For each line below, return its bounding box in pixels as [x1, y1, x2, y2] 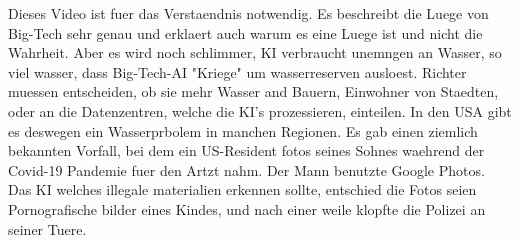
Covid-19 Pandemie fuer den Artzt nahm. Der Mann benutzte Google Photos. [8, 159, 485, 180]
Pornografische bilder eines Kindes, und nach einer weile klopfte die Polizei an [8, 198, 486, 219]
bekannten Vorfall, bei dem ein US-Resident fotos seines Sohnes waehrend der [8, 140, 485, 161]
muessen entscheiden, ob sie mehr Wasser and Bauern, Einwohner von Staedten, [8, 81, 499, 102]
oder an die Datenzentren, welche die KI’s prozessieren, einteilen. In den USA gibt [8, 100, 512, 121]
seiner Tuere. [8, 218, 87, 239]
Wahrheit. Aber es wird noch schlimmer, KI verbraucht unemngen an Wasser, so [8, 42, 502, 63]
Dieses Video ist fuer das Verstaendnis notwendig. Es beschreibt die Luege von [8, 3, 489, 23]
